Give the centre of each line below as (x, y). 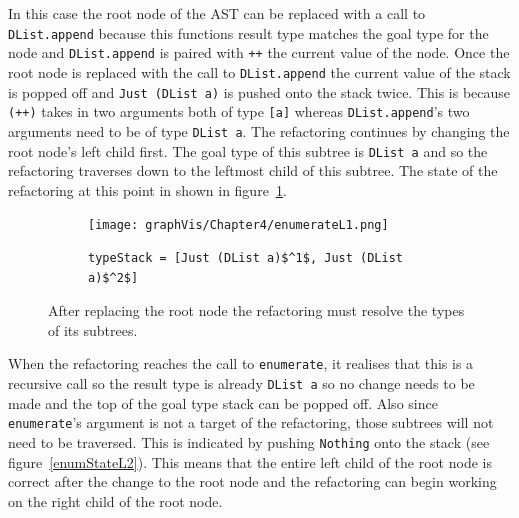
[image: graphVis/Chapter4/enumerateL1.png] (238, 225)
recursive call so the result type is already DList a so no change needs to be (241, 383)
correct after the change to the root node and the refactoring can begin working (252, 481)
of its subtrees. (93, 329)
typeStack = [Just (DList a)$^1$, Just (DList (245, 258)
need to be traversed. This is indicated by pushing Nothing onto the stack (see (249, 441)
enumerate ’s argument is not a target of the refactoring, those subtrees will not (251, 422)
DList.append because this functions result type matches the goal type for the (248, 32)
